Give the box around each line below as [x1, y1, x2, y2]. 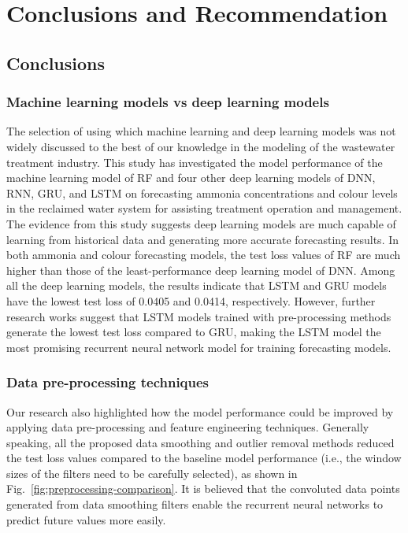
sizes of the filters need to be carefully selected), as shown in [6, 465, 298, 481]
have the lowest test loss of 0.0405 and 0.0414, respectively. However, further [6, 292, 376, 309]
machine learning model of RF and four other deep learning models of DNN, [6, 169, 376, 186]
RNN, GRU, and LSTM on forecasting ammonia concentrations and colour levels [6, 184, 398, 201]
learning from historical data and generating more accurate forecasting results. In [6, 231, 399, 247]
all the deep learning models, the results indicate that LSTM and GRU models [6, 277, 387, 294]
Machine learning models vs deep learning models [6, 92, 329, 112]
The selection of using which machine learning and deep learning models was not [6, 123, 396, 139]
